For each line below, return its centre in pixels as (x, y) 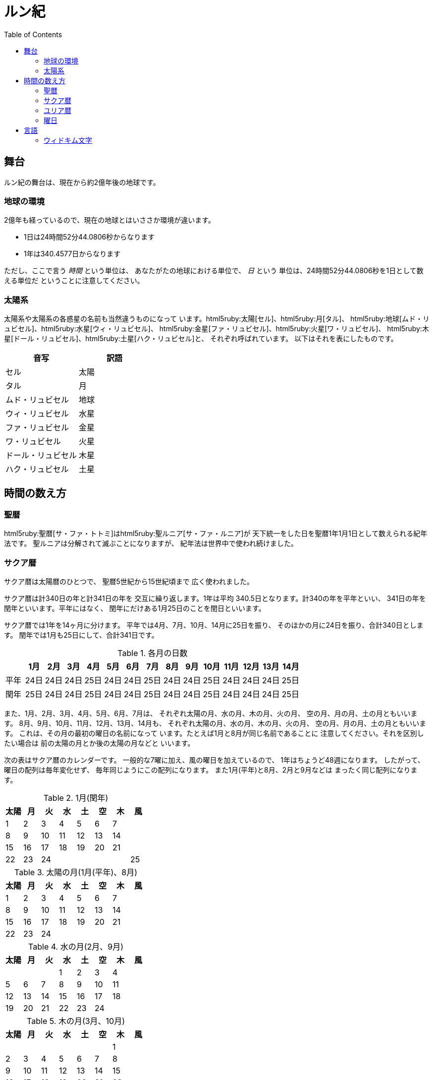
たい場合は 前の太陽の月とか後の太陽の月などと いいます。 (99, 743)
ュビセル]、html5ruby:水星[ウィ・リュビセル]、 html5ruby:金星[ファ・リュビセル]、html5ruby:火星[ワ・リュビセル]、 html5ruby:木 (216, 329)
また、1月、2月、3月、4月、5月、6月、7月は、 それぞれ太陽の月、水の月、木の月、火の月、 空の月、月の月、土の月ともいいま (211, 714)
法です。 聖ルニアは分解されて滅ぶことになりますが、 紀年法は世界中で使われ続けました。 (151, 543)
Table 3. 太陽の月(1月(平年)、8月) (76, 872)
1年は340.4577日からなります (72, 254)
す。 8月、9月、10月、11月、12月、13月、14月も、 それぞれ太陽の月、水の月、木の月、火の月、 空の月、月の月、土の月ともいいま (215, 723)
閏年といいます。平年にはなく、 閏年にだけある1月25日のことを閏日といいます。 (135, 608)
